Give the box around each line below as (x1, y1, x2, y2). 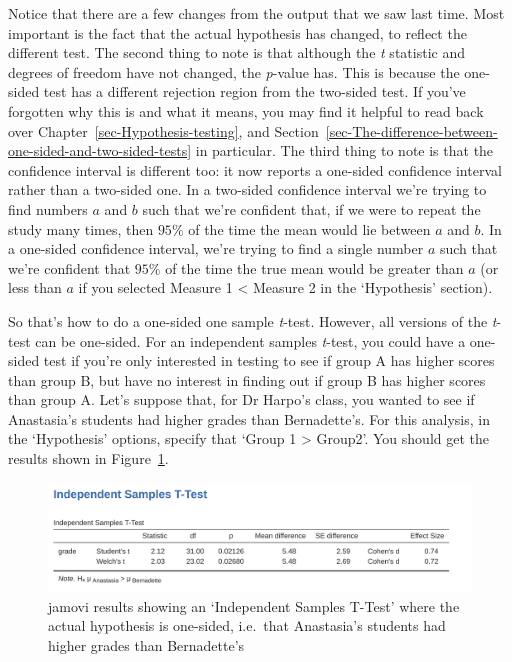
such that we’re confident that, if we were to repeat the (142, 198, 481, 219)
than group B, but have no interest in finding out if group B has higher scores (8, 369, 486, 390)
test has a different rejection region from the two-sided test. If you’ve (43, 81, 466, 102)
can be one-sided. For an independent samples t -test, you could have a (35, 330, 466, 351)
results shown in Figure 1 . (8, 448, 169, 469)
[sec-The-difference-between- (325, 120, 498, 141)
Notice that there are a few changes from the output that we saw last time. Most (8, 3, 505, 23)
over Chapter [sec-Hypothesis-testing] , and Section (8, 120, 319, 141)
